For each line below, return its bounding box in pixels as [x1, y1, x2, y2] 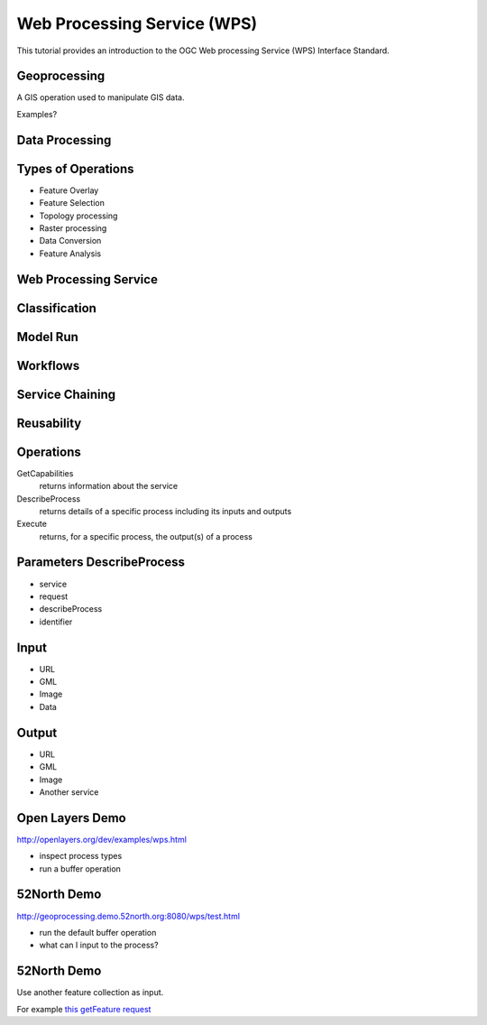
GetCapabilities [16, 467, 74, 478]
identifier [39, 616, 73, 627]
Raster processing [39, 222, 107, 234]
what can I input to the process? [39, 939, 159, 951]
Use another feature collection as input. [16, 987, 164, 998]
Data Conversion [39, 235, 102, 246]
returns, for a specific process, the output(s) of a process [39, 531, 253, 541]
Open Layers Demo [16, 810, 126, 826]
